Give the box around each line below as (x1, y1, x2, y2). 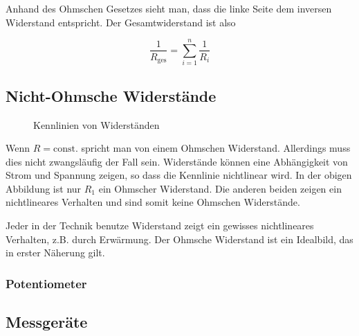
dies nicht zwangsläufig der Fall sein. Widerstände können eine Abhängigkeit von (6, 154, 348, 168)
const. (53, 144, 78, 154)
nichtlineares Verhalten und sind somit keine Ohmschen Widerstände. (6, 195, 300, 209)
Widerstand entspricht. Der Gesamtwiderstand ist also (6, 15, 236, 29)
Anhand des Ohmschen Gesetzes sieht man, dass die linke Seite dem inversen (6, 1, 332, 15)
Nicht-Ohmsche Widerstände (6, 85, 217, 106)
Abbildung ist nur (6, 181, 82, 195)
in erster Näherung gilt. (6, 245, 105, 260)
